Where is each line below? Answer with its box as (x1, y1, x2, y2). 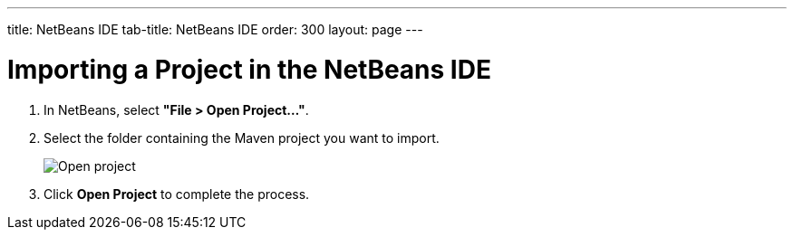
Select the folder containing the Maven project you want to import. (44, 129, 440, 146)
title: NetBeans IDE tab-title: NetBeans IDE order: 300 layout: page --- (7, 22, 423, 37)
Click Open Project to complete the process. (44, 185, 310, 202)
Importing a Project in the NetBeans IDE (7, 53, 491, 85)
